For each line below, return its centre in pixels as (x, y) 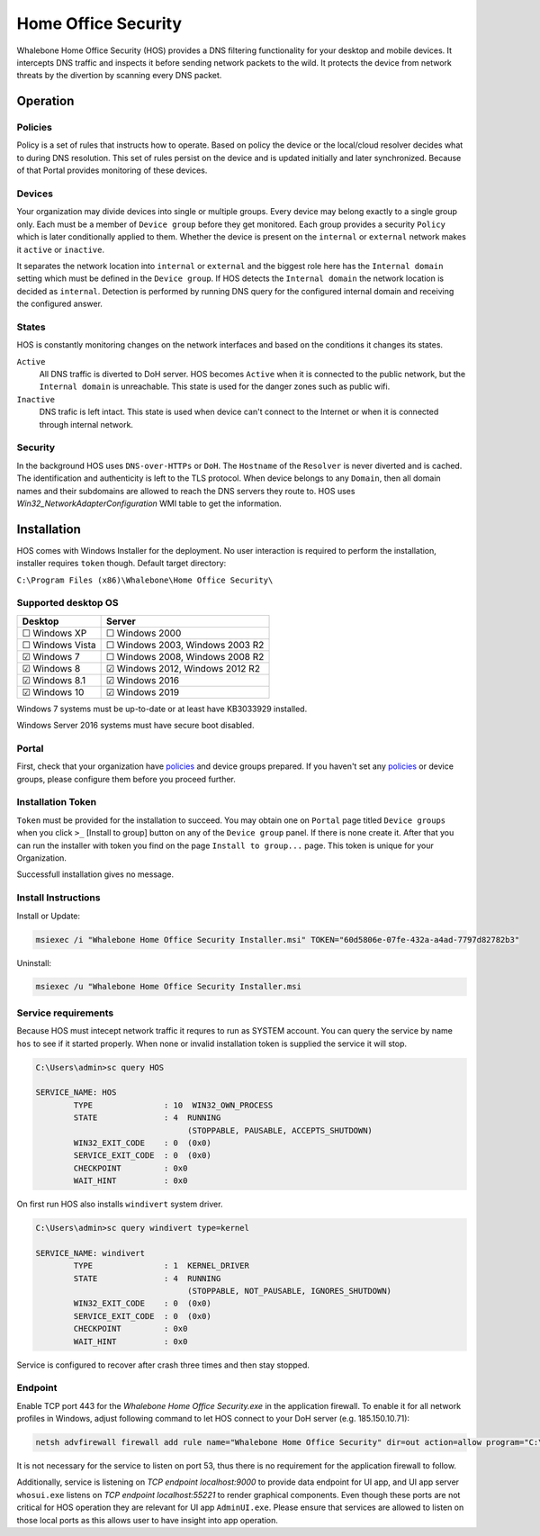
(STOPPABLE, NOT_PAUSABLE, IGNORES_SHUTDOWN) (289, 1291)
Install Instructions (58, 898)
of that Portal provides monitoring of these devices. (112, 170)
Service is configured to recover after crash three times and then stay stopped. (163, 1365)
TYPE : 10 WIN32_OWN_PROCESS (173, 1105)
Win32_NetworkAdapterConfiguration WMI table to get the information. (149, 503)
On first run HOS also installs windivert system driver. (120, 1204)
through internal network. (86, 424)
